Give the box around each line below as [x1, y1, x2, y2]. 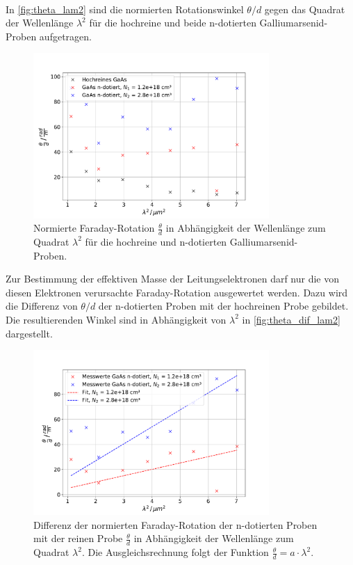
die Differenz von [6, 299, 78, 313]
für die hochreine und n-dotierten [85, 234, 227, 248]
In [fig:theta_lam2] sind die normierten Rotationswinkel [6, 1, 244, 16]
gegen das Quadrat [264, 1, 345, 16]
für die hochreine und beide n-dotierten [89, 15, 256, 30]
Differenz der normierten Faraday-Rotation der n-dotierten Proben [33, 517, 318, 532]
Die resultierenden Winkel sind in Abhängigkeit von [6, 312, 227, 326]
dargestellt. [6, 326, 53, 340]
